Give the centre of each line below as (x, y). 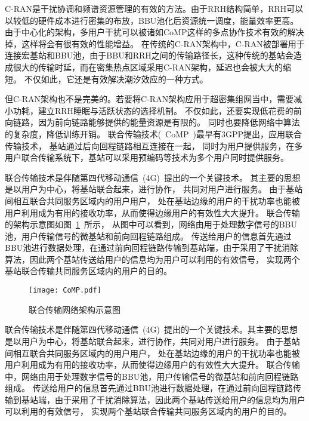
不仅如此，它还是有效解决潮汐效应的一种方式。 (116, 79)
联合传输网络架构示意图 (75, 309)
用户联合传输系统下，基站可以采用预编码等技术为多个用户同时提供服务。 (147, 157)
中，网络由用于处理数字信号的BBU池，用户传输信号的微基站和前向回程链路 (152, 376)
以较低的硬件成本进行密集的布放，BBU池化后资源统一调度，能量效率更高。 (152, 20)
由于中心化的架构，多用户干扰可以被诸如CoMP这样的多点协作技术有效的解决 (154, 32)
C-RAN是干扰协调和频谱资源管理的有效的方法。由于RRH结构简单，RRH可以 (154, 8)
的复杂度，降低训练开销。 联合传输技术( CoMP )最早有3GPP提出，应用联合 (154, 133)
